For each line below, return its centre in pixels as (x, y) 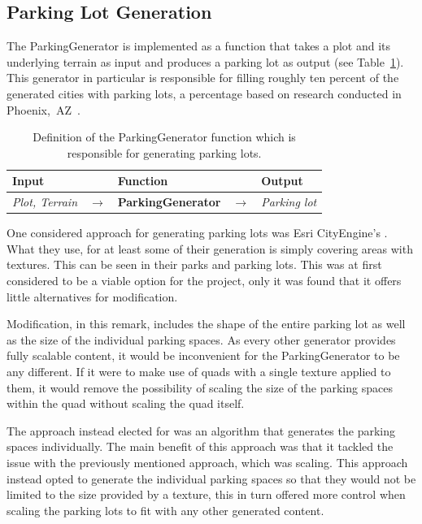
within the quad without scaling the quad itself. (126, 403)
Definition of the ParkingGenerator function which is (164, 137)
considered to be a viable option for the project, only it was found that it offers (204, 281)
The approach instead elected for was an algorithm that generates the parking (201, 430)
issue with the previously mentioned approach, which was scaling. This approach (207, 463)
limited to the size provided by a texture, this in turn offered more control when (206, 494)
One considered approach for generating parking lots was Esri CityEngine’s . (197, 233)
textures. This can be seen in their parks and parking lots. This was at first (194, 264)
